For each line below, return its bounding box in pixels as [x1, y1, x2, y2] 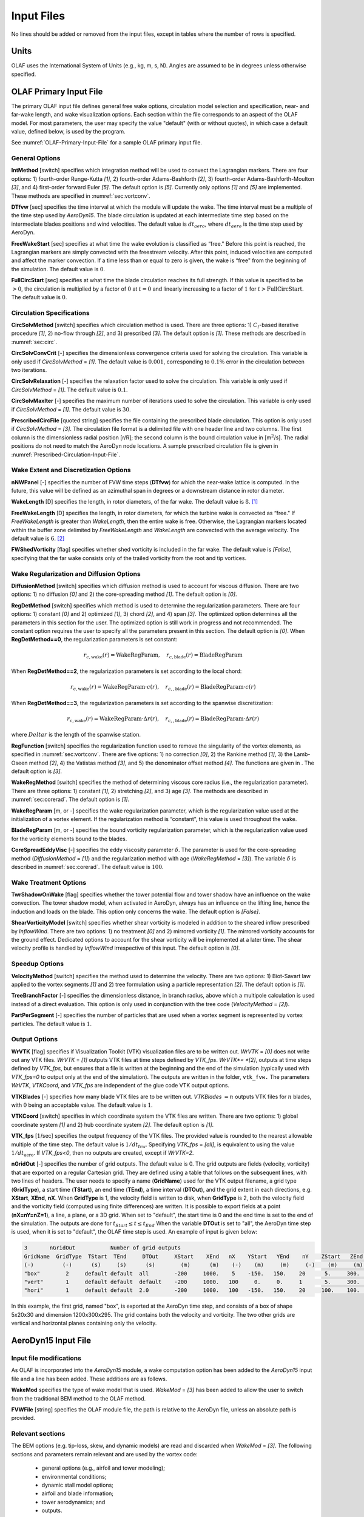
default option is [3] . [11, 768, 62, 775]
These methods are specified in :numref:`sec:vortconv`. [11, 192, 151, 200]
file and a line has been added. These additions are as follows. [11, 1375, 167, 1382]
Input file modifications [11, 1354, 82, 1362]
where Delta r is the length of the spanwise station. [11, 731, 141, 738]
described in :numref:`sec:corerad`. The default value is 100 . [11, 863, 164, 870]
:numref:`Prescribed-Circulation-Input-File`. [11, 451, 121, 458]
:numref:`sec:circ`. [11, 338, 58, 345]
